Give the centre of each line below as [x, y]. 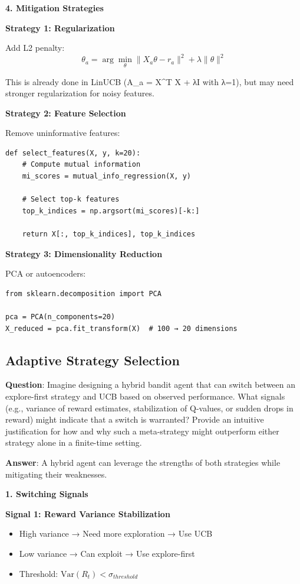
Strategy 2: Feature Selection [66, 113]
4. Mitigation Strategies [55, 8]
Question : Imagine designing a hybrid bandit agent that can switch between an [151, 385]
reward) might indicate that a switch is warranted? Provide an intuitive [135, 419]
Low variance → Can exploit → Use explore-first [107, 553]
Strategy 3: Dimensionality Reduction [84, 253]
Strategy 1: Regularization [60, 27]
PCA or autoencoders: [46, 273]
